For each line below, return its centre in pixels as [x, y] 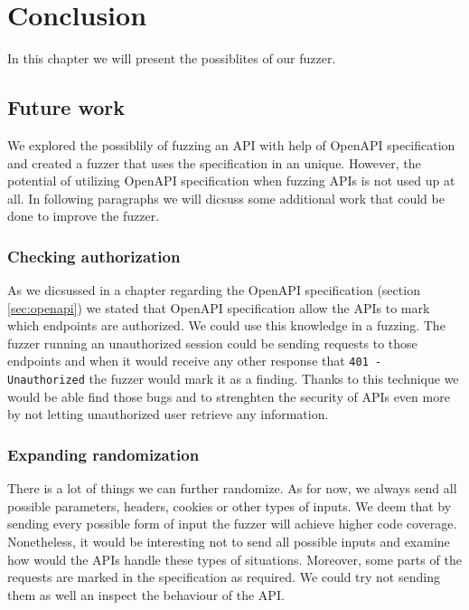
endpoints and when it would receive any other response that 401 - [195, 361]
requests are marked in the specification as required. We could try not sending [224, 577]
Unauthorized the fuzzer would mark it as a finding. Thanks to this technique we [233, 379]
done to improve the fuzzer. [84, 216]
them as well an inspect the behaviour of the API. [146, 594]
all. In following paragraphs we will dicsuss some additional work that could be [226, 198]
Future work [66, 107]
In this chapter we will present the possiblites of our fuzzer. [172, 58]
